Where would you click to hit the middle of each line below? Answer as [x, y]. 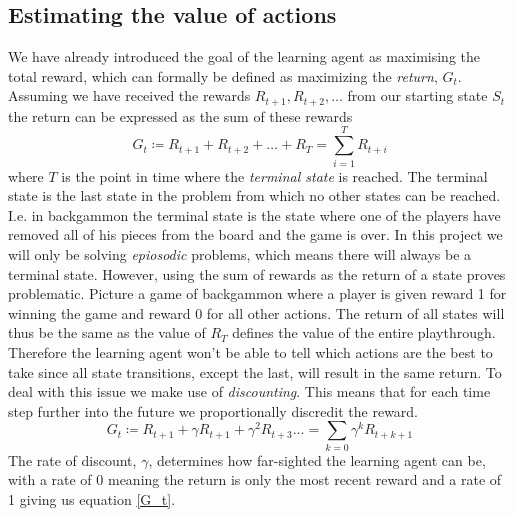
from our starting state [417, 95]
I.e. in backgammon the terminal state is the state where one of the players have [254, 214]
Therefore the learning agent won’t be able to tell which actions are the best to [250, 351]
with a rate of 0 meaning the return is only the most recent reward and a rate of [255, 479]
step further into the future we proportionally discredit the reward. [213, 410]
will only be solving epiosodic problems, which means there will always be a [240, 253]
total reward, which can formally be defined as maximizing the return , [223, 75]
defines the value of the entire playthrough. [364, 332]
